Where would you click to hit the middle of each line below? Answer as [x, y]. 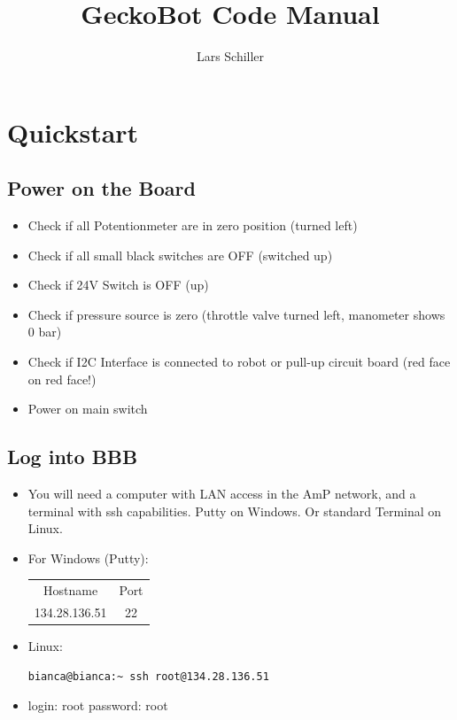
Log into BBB [73, 457]
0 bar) [45, 332]
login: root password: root [98, 705]
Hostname [71, 590]
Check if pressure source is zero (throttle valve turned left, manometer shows [236, 314]
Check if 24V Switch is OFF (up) [118, 285]
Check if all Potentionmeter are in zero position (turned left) [193, 225]
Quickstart [73, 132]
